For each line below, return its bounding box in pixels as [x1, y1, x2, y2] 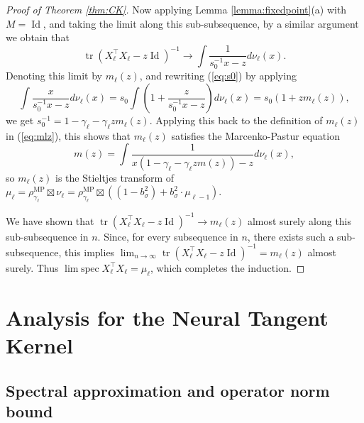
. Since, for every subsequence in [97, 229, 238, 243]
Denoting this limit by [6, 68, 103, 83]
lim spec [65, 263, 99, 274]
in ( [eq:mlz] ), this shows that [6, 128, 131, 143]
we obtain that [6, 30, 70, 45]
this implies [64, 244, 115, 259]
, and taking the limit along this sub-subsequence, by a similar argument [43, 16, 359, 31]
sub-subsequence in [6, 229, 89, 243]
